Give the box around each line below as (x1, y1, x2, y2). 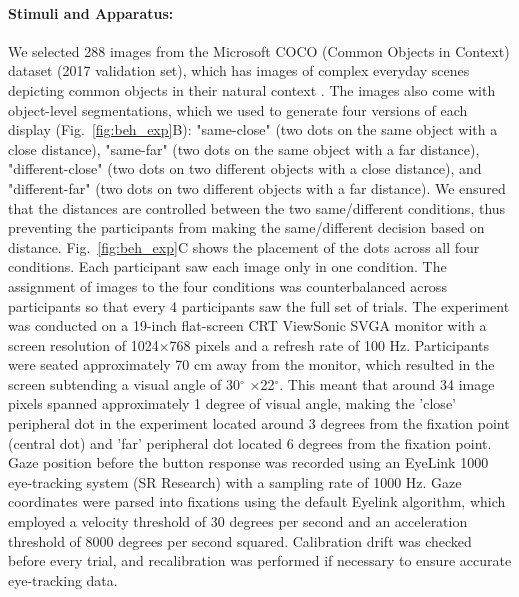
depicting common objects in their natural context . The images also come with (8, 79, 496, 100)
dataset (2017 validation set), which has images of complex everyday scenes (8, 60, 470, 81)
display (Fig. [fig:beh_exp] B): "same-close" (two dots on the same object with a (8, 119, 498, 140)
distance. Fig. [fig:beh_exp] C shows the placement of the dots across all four (8, 236, 480, 257)
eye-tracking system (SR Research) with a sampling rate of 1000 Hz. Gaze (8, 471, 462, 492)
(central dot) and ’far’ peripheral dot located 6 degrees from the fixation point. (8, 432, 492, 453)
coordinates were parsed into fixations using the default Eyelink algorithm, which (8, 491, 506, 512)
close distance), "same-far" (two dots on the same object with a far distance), (8, 138, 480, 159)
